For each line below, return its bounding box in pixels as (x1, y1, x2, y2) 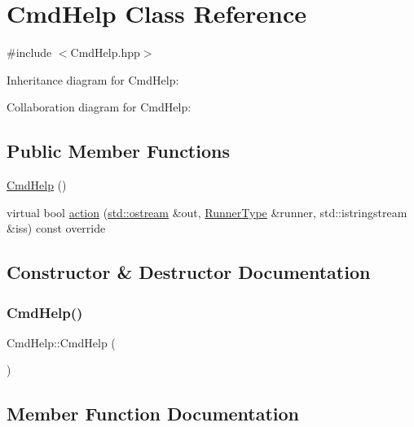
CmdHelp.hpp (70, 44, 140, 61)
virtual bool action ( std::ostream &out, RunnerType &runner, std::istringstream (7, 203, 407, 220)
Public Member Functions (7, 138, 230, 163)
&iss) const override (7, 220, 106, 237)
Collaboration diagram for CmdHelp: (7, 98, 192, 115)
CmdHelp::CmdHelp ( (7, 333, 116, 351)
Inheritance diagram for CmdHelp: (7, 71, 179, 88)
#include (7, 44, 52, 61)
